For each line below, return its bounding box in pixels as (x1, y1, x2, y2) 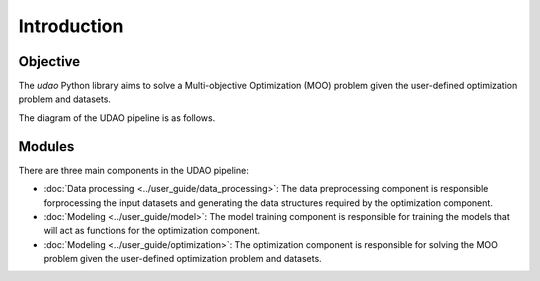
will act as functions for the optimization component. (43, 225, 260, 237)
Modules (18, 138, 75, 155)
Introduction (18, 15, 124, 37)
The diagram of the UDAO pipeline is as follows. (18, 111, 216, 124)
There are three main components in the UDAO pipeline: (18, 164, 249, 176)
